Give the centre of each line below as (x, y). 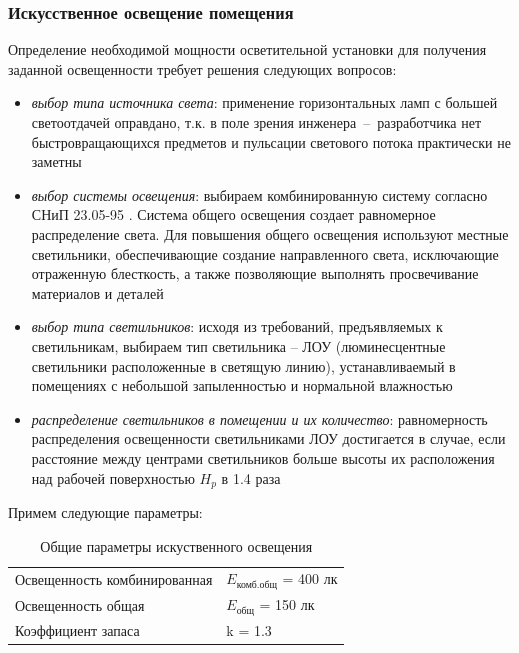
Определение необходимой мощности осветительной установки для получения (247, 49)
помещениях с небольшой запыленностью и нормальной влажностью (242, 385)
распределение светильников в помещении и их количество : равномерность (259, 418)
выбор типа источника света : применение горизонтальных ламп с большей (264, 102)
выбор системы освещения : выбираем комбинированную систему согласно (259, 194)
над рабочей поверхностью (113, 477)
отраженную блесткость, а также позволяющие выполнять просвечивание (255, 273)
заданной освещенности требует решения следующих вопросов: (202, 68)
